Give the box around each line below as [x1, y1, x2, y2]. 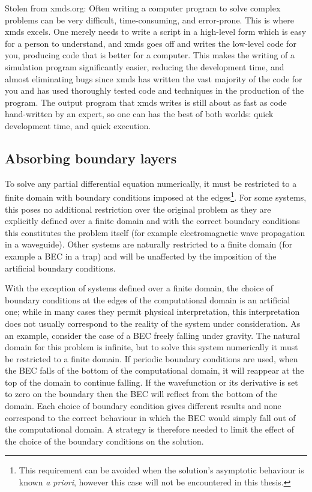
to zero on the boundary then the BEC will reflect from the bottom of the [5, 387, 277, 400]
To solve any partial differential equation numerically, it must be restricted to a [5, 177, 297, 189]
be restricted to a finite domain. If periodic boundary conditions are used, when [5, 352, 298, 365]
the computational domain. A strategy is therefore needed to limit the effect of [5, 423, 295, 436]
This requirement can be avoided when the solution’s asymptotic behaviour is [19, 464, 304, 476]
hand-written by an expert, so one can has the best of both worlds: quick [5, 108, 274, 120]
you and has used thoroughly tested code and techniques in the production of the [5, 84, 304, 97]
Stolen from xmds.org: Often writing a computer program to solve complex [5, 2, 281, 14]
